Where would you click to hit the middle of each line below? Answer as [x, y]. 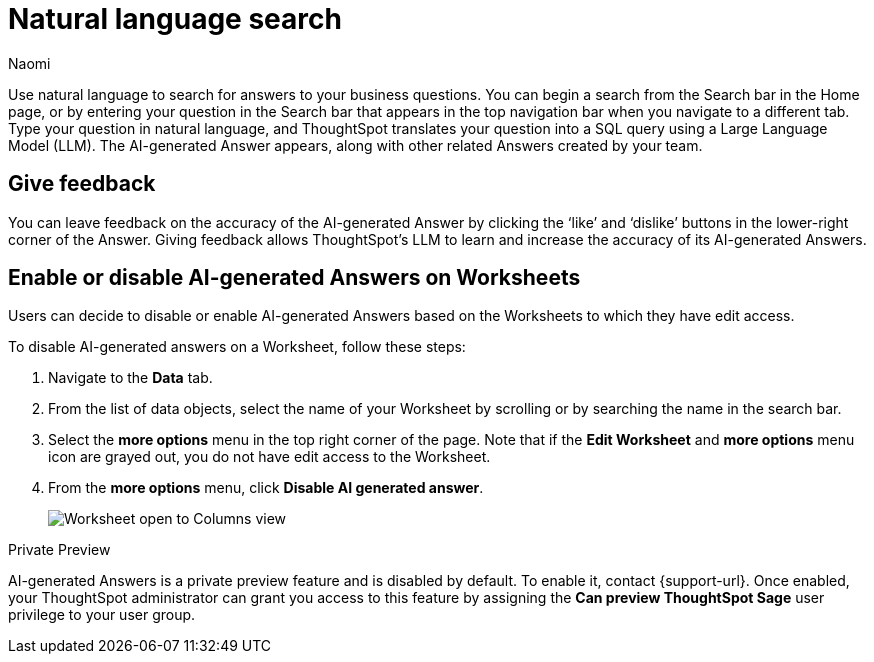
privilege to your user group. [102, 615]
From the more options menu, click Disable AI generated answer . [266, 488]
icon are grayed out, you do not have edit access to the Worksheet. [269, 457]
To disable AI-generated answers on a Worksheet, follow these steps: [237, 347]
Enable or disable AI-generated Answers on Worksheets [294, 278]
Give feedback [82, 184]
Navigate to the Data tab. [130, 378]
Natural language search [175, 19]
